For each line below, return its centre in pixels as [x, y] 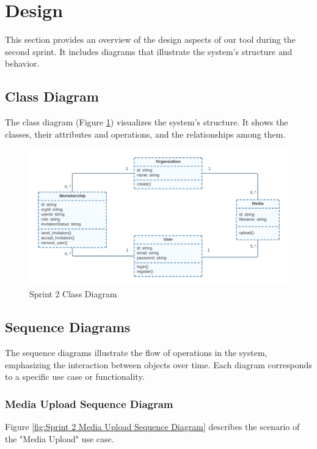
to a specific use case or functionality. [75, 377]
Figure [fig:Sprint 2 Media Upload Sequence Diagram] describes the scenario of [152, 427]
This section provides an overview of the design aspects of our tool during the [150, 39]
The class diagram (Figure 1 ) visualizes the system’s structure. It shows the [147, 122]
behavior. [22, 63]
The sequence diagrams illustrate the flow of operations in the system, [136, 353]
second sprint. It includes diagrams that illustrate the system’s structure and [149, 51]
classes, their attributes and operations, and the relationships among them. [145, 134]
